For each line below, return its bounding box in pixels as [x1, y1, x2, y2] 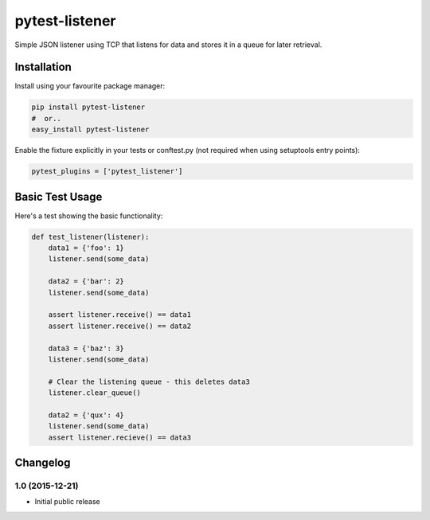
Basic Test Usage [14, 190, 103, 203]
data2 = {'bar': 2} [48, 277, 125, 286]
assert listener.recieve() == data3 [48, 432, 191, 442]
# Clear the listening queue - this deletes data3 [48, 377, 250, 386]
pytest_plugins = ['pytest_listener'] [31, 167, 183, 176]
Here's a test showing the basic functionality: [14, 211, 163, 221]
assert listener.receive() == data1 [48, 311, 191, 319]
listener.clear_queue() [48, 389, 141, 397]
